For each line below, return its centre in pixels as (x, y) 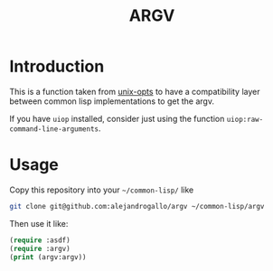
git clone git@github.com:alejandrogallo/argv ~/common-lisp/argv (137, 206)
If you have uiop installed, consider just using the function (117, 118)
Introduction (57, 66)
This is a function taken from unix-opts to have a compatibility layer (135, 91)
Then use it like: (39, 223)
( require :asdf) (40, 240)
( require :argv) (40, 248)
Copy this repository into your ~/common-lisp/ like (102, 190)
